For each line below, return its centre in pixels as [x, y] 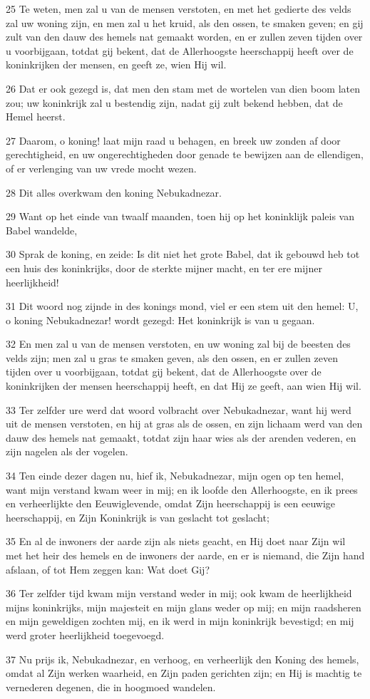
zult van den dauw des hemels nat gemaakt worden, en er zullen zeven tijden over [184, 37]
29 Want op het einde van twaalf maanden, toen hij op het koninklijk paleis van [180, 216]
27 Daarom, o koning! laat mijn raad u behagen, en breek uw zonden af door [173, 140]
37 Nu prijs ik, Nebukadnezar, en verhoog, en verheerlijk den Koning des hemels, [183, 659]
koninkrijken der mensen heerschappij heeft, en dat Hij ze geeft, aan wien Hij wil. [184, 386]
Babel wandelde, [42, 230]
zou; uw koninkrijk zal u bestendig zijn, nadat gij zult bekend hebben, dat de [174, 102]
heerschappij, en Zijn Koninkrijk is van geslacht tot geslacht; [138, 517]
